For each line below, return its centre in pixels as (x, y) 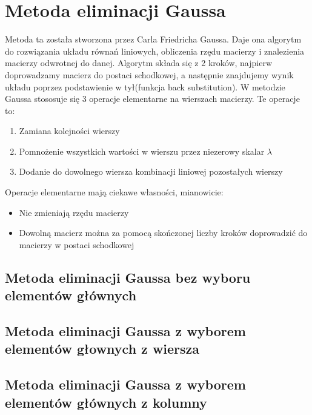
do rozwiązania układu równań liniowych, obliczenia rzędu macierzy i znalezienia (155, 51)
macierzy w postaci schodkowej (77, 244)
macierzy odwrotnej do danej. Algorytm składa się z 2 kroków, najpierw (138, 63)
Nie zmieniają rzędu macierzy (74, 212)
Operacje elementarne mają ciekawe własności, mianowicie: (114, 192)
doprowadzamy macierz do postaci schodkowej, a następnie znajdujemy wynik (149, 74)
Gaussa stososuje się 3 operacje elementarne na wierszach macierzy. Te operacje (152, 99)
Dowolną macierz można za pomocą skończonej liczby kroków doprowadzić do (163, 233)
